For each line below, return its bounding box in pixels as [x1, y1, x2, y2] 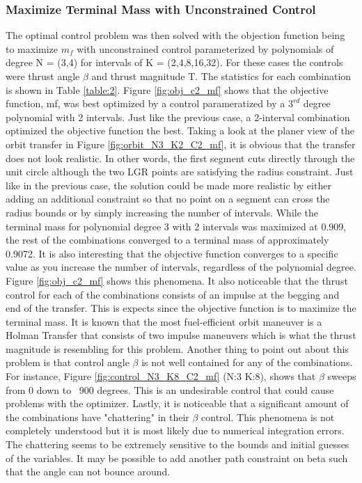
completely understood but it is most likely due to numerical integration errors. [6, 423, 345, 438]
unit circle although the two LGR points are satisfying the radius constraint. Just [6, 164, 354, 179]
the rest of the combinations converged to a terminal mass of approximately [6, 232, 329, 247]
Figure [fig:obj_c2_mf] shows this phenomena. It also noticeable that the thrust [6, 273, 348, 287]
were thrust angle [6, 69, 80, 83]
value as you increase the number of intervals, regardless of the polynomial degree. [6, 260, 356, 274]
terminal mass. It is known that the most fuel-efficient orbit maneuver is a [6, 314, 322, 328]
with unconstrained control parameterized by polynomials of [77, 41, 334, 56]
